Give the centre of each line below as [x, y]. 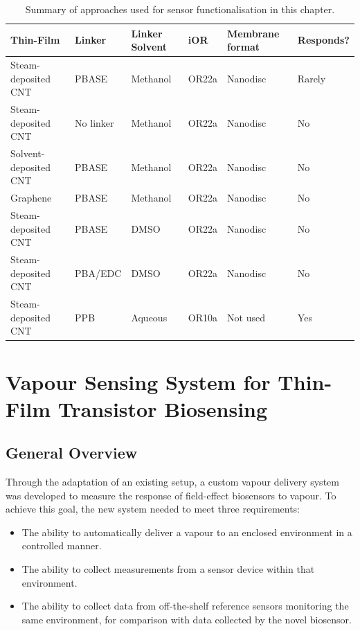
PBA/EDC [98, 273]
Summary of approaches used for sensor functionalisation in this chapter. [180, 9]
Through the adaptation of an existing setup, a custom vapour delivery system [172, 482]
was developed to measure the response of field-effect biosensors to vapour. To [171, 495]
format [244, 47]
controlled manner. [62, 545]
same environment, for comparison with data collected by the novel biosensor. [187, 619]
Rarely [312, 78]
